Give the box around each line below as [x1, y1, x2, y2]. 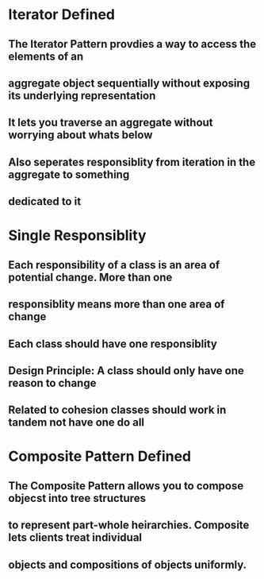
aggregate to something [8, 168, 130, 181]
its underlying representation [8, 89, 156, 102]
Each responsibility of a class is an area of [8, 258, 220, 272]
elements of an [8, 49, 84, 63]
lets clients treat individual [8, 531, 143, 545]
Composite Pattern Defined [8, 447, 192, 465]
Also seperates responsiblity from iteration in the [8, 155, 256, 168]
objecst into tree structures [8, 491, 147, 505]
